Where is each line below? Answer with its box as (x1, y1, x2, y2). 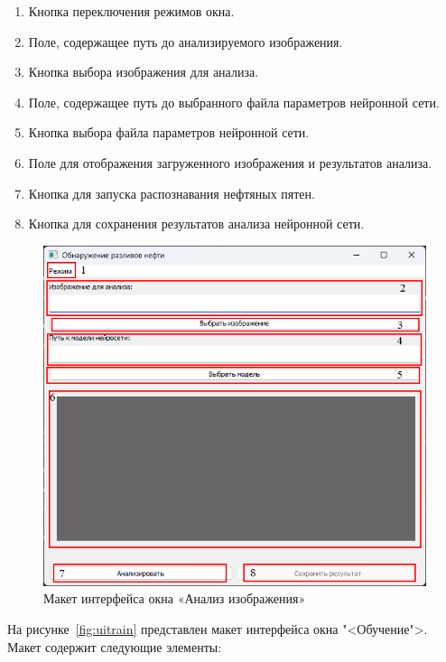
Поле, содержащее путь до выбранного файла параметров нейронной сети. (28, 92, 440, 111)
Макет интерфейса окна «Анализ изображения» (43, 589, 306, 608)
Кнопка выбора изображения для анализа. (28, 62, 259, 81)
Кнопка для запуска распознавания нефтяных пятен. (28, 183, 315, 202)
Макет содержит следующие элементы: (7, 637, 222, 656)
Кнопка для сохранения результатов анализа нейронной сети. (28, 214, 365, 233)
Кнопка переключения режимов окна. (28, 2, 235, 20)
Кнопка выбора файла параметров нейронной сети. (28, 123, 310, 142)
